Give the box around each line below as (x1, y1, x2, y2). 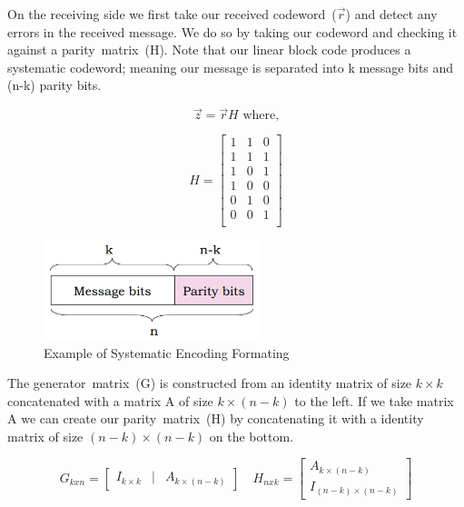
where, (242, 109, 280, 123)
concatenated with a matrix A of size (7, 391, 213, 410)
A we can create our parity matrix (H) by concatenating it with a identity (7, 409, 424, 428)
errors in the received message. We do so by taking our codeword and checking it (7, 22, 458, 41)
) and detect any (345, 5, 438, 23)
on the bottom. (209, 426, 293, 445)
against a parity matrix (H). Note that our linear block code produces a (7, 40, 411, 59)
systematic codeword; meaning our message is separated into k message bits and (7, 57, 454, 76)
